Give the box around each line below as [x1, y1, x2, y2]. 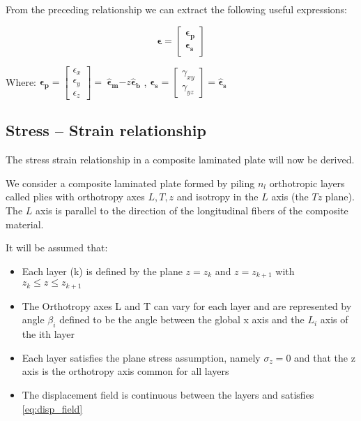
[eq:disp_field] [22, 401, 83, 415]
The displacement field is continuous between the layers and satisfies [22, 387, 314, 401]
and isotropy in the [176, 189, 259, 204]
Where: [6, 74, 36, 89]
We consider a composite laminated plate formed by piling [6, 175, 255, 190]
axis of [320, 312, 348, 327]
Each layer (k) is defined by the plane [22, 263, 183, 278]
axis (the [271, 189, 309, 204]
